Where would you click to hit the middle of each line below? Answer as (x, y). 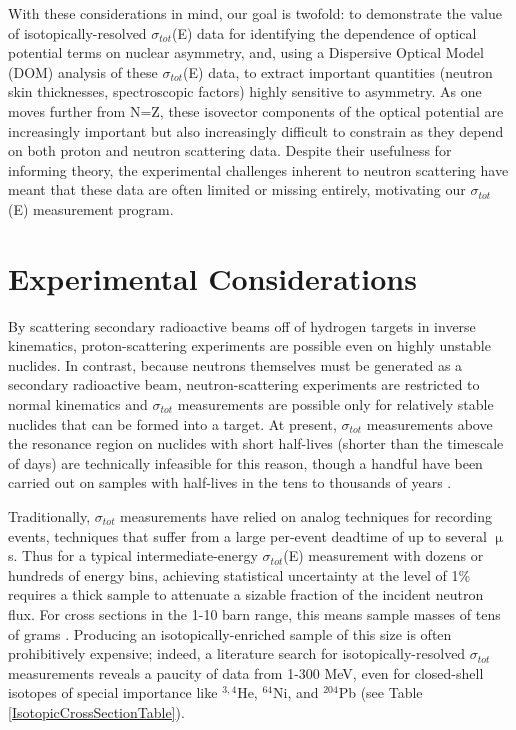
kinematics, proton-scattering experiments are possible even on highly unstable (249, 345)
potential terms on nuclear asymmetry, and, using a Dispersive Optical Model (246, 52)
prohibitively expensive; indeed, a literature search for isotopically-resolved (237, 653)
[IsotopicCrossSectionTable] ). (96, 711)
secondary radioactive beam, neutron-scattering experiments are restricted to (244, 384)
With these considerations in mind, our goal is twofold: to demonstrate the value (255, 13)
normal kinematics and (78, 404)
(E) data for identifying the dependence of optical (324, 32)
